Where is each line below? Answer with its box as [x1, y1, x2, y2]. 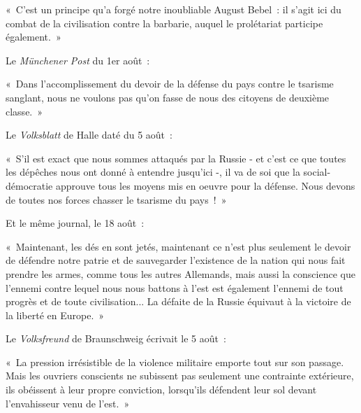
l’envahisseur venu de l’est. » [6, 395, 130, 410]
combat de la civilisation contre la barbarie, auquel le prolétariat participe [6, 15, 323, 30]
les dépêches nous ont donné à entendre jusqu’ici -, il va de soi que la [6, 164, 300, 179]
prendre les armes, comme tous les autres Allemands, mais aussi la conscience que [6, 266, 355, 281]
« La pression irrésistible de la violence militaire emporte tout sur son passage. [6, 354, 344, 369]
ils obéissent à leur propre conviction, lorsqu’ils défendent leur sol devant [6, 382, 317, 397]
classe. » [6, 104, 43, 118]
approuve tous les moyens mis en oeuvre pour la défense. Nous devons [55, 178, 355, 192]
